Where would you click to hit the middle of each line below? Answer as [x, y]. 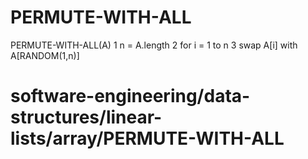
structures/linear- [86, 117]
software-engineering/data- [130, 96]
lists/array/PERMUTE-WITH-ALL [147, 138]
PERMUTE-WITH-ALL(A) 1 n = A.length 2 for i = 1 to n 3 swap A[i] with [154, 45]
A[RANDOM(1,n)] [45, 55]
